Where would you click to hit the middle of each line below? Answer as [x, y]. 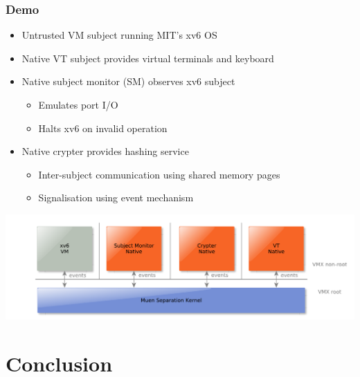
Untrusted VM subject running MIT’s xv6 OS [119, 35]
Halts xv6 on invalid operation [103, 128]
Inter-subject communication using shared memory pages [159, 174]
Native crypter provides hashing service [105, 151]
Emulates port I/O [78, 104]
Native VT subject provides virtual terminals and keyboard [148, 58]
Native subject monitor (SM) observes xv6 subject [128, 81]
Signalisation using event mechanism [116, 197]
